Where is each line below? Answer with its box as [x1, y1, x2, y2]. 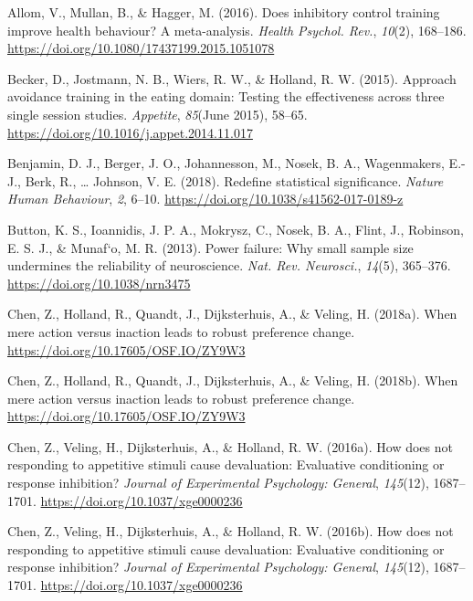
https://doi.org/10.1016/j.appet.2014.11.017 [7, 122, 253, 142]
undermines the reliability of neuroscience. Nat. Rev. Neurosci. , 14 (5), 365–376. [7, 256, 451, 275]
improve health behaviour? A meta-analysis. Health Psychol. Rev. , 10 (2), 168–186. [7, 20, 467, 39]
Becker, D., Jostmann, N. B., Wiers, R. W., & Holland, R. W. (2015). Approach [7, 69, 457, 88]
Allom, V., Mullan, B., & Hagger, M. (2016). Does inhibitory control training [7, 3, 440, 21]
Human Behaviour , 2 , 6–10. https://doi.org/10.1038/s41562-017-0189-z [7, 189, 404, 208]
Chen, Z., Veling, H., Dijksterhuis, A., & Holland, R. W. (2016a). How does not [7, 437, 453, 456]
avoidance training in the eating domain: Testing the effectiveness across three [7, 87, 445, 106]
